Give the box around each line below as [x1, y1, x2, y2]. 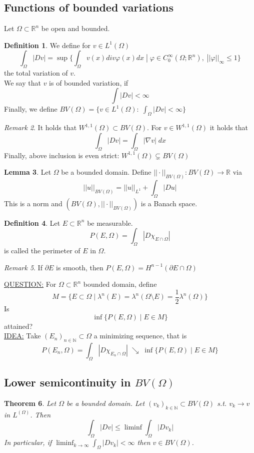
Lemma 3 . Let [4, 167, 51, 177]
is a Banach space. [140, 198, 197, 208]
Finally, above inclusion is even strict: [4, 150, 119, 160]
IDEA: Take [4, 330, 41, 341]
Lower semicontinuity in [4, 374, 131, 390]
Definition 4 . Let [4, 217, 60, 228]
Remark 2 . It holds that [4, 122, 77, 133]
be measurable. [87, 217, 133, 228]
